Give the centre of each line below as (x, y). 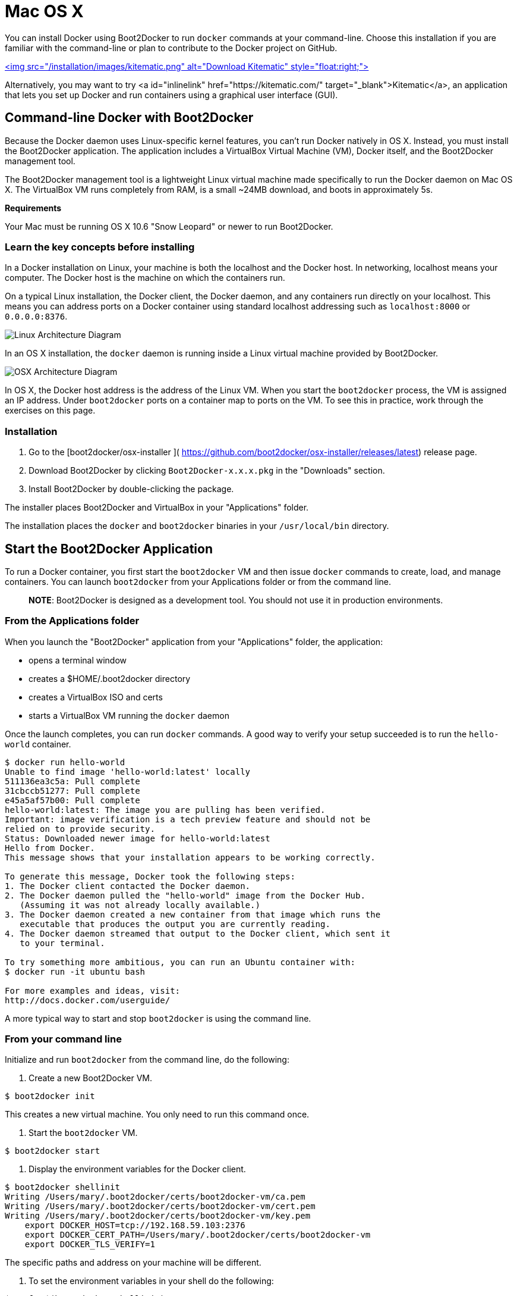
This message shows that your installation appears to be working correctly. (190, 857)
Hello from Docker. (50, 848)
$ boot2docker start (53, 1151)
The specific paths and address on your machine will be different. (133, 1263)
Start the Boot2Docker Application (109, 549)
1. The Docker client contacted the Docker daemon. (128, 886)
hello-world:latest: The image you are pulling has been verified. (165, 810)
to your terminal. (62, 943)
